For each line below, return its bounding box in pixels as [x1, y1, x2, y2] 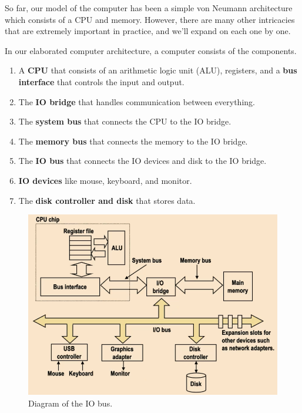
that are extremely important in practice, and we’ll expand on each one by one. [5, 25, 291, 37]
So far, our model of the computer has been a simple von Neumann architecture [5, 2, 293, 14]
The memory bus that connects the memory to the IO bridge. [18, 135, 248, 147]
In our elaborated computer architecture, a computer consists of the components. [5, 44, 297, 56]
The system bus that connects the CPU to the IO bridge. [18, 115, 231, 127]
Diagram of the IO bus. [28, 397, 113, 409]
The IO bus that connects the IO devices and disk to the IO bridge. [18, 155, 267, 167]
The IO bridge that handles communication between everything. [18, 95, 255, 108]
